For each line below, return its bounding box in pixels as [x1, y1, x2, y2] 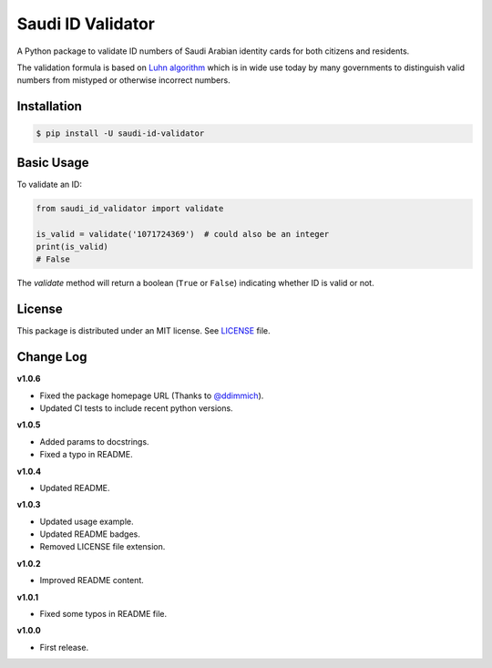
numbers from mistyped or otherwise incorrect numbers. [16, 75, 231, 86]
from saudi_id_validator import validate [36, 203, 224, 213]
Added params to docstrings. [39, 436, 149, 447]
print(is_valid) [36, 242, 109, 252]
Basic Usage [16, 155, 89, 170]
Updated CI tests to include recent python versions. [39, 402, 233, 414]
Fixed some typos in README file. [39, 609, 168, 620]
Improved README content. [39, 575, 145, 586]
